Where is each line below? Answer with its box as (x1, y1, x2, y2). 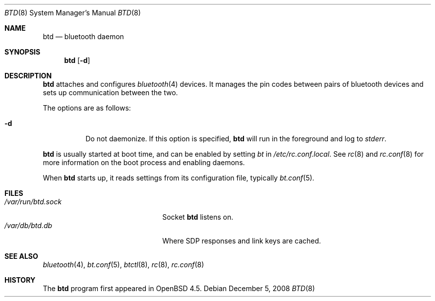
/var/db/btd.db (4, 221, 53, 230)
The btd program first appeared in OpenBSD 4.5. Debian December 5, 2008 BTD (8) (43, 284, 315, 293)
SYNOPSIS (4, 48, 41, 56)
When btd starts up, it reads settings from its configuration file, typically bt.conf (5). (43, 174, 314, 182)
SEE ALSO (4, 252, 38, 260)
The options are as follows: (43, 104, 131, 112)
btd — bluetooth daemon (43, 32, 124, 41)
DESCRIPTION (4, 71, 52, 80)
